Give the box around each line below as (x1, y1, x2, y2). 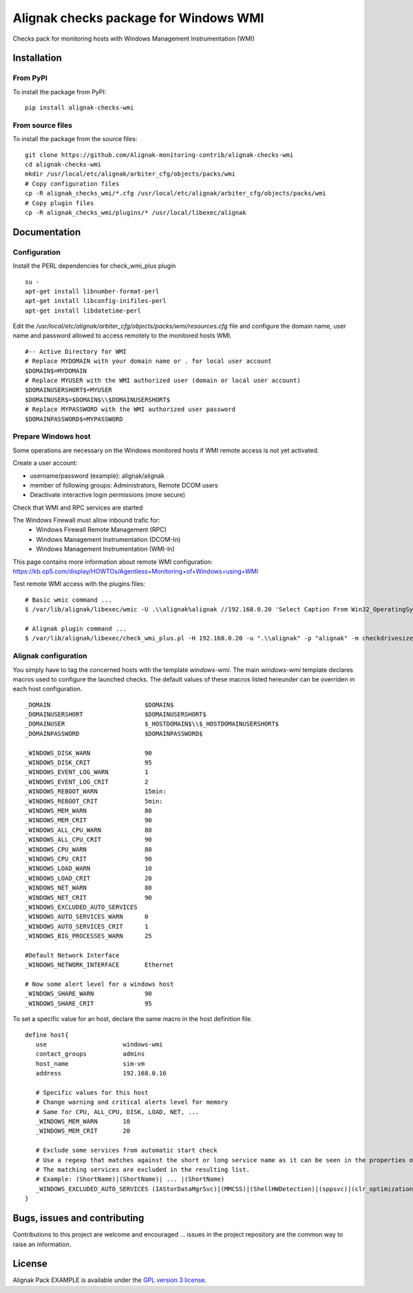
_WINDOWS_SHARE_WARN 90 (25, 990, 153, 998)
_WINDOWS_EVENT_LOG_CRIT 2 (25, 778, 149, 786)
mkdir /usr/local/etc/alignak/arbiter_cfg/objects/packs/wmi (25, 170, 235, 178)
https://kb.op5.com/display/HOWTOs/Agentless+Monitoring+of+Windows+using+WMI (12, 567, 258, 576)
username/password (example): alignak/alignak (30, 472, 165, 480)
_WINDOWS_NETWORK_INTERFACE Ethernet (25, 961, 174, 969)
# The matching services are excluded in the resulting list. (35, 1166, 251, 1174)
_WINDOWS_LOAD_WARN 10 (25, 865, 153, 872)
